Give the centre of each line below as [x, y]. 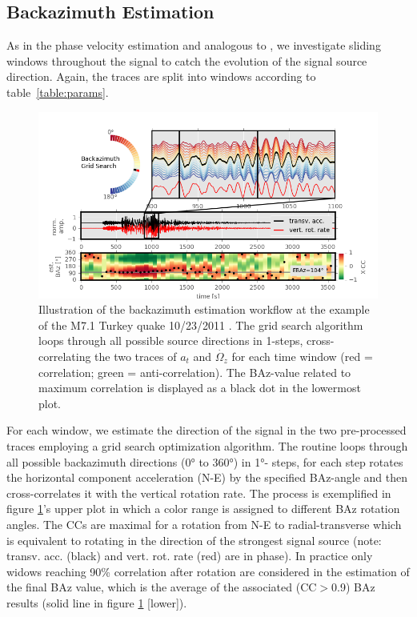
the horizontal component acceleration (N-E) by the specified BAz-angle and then [207, 477]
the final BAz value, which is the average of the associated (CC [162, 587]
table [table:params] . [58, 92]
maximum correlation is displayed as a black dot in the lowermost [200, 388]
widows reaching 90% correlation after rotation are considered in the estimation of [208, 571]
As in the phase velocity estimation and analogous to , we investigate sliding [194, 45]
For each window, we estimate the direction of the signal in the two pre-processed [206, 430]
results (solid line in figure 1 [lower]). [97, 602]
